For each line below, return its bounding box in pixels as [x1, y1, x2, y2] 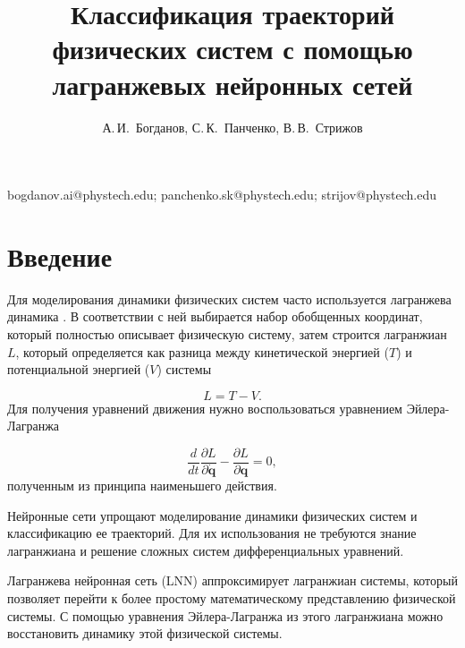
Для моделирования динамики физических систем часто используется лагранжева [7, 289, 452, 308]
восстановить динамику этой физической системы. [7, 624, 283, 643]
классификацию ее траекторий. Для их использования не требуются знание [7, 524, 417, 542]
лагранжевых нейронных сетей [52, 65, 413, 102]
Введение [7, 237, 113, 274]
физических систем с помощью [52, 30, 413, 67]
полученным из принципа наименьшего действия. [7, 476, 277, 495]
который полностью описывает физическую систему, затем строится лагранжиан [7, 325, 447, 343]
